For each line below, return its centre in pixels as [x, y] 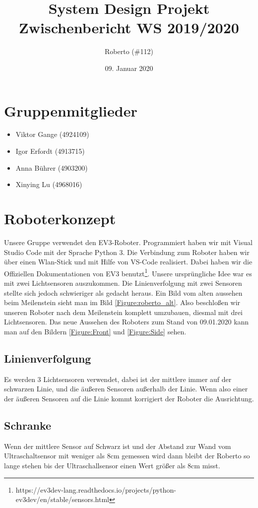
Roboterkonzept [60, 218]
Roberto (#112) [129, 51]
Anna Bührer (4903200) [52, 167]
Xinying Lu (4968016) [49, 184]
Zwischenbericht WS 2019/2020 [129, 28]
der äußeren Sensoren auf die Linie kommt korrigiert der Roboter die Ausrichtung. [129, 398]
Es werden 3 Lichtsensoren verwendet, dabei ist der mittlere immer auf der [118, 379]
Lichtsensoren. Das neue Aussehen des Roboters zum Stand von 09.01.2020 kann [127, 322]
